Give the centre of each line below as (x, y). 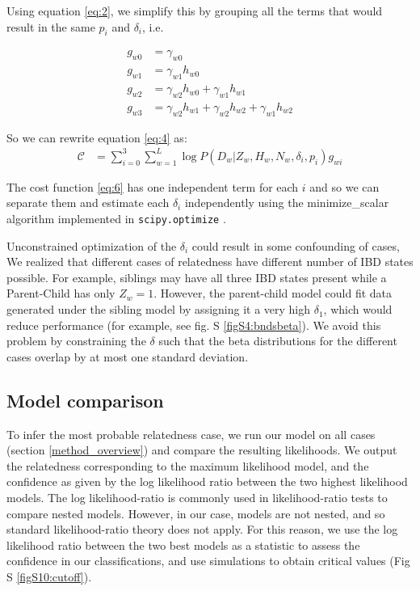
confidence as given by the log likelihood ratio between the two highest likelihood (207, 481)
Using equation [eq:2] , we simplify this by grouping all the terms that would (195, 11)
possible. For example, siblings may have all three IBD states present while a (197, 277)
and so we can (344, 186)
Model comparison (85, 400)
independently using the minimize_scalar (287, 203)
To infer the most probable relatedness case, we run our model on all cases (191, 434)
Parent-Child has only (61, 293)
